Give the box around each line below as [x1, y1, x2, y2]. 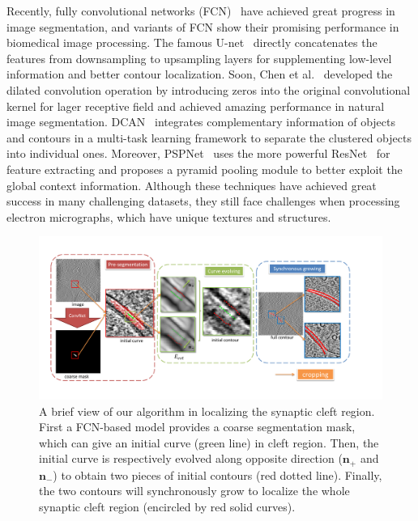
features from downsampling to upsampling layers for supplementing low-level [6, 49, 392, 66]
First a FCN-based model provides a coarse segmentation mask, [39, 418, 356, 435]
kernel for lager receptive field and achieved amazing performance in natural [6, 97, 385, 114]
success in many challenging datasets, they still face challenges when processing [6, 193, 400, 210]
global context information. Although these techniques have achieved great [6, 176, 377, 193]
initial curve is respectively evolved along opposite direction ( [39, 450, 343, 467]
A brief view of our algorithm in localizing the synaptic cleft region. [39, 402, 375, 419]
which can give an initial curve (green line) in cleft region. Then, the [39, 434, 379, 451]
